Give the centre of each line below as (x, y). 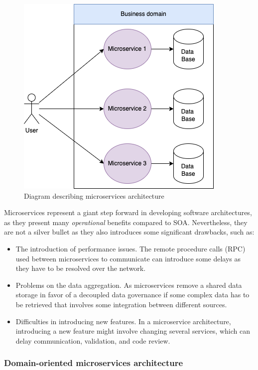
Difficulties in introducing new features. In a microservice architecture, (123, 321)
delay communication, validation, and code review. (93, 340)
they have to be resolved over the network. (81, 268)
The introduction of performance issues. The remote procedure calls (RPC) (130, 248)
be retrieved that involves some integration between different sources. (121, 304)
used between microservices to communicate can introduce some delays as (128, 258)
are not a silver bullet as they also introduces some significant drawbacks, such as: (129, 232)
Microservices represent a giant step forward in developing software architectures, (128, 212)
